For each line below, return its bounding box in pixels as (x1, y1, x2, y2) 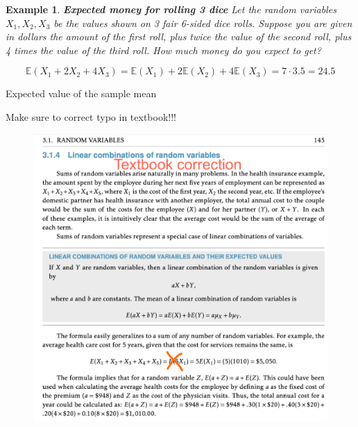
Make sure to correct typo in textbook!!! (6, 109, 176, 124)
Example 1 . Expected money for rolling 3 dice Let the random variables (6, 2, 336, 16)
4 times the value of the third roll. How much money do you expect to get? (6, 42, 321, 57)
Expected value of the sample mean (6, 86, 157, 101)
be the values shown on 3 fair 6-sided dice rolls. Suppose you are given (53, 15, 352, 30)
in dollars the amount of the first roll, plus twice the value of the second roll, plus (6, 29, 352, 44)
